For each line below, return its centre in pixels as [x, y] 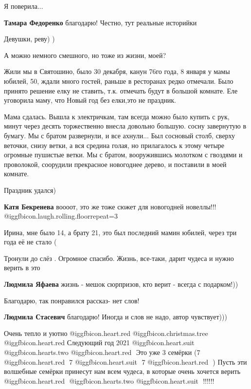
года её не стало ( [30, 242]
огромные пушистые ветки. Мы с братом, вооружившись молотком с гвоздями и [123, 155]
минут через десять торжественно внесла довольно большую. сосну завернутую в [125, 126]
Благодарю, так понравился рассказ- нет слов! [72, 300]
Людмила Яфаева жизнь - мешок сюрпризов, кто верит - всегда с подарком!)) [121, 284]
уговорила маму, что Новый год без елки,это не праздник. [90, 100]
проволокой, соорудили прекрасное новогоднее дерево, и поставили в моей [115, 164]
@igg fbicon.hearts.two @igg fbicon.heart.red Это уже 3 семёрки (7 [102, 352]
